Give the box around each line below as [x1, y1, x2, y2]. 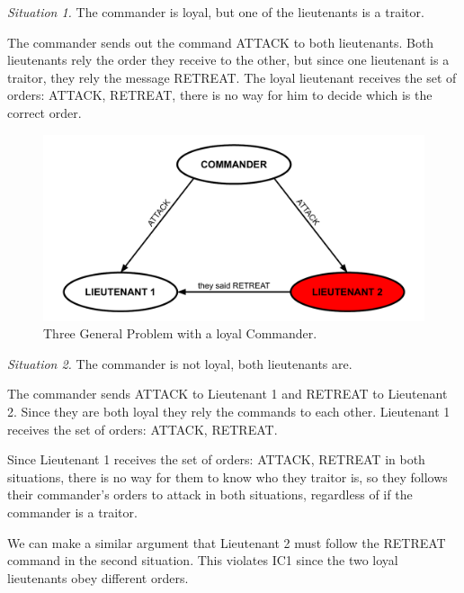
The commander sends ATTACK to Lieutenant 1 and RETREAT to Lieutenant [7, 384, 448, 403]
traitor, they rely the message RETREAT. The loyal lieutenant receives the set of [7, 67, 457, 86]
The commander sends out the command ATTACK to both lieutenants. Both [7, 32, 434, 51]
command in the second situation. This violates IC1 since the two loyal [7, 551, 398, 570]
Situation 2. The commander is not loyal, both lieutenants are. [7, 354, 352, 373]
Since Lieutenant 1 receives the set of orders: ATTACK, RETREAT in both [7, 450, 425, 469]
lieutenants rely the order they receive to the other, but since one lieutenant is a [7, 50, 450, 69]
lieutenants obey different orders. [7, 568, 189, 587]
